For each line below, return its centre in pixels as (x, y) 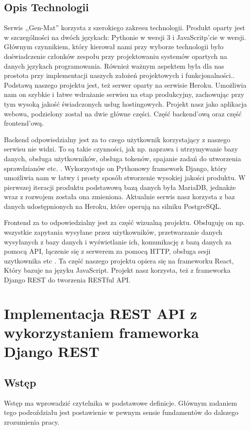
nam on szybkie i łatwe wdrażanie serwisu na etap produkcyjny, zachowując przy (124, 94)
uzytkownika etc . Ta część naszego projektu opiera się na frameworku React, (119, 260)
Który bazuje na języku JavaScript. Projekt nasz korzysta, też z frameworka (117, 270)
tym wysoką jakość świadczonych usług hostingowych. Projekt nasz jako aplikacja (125, 103)
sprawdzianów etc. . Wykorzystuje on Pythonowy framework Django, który (116, 168)
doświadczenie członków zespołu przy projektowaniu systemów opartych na (116, 56)
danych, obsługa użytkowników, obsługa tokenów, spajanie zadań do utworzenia (123, 158)
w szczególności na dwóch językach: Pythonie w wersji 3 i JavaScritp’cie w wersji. (125, 37)
